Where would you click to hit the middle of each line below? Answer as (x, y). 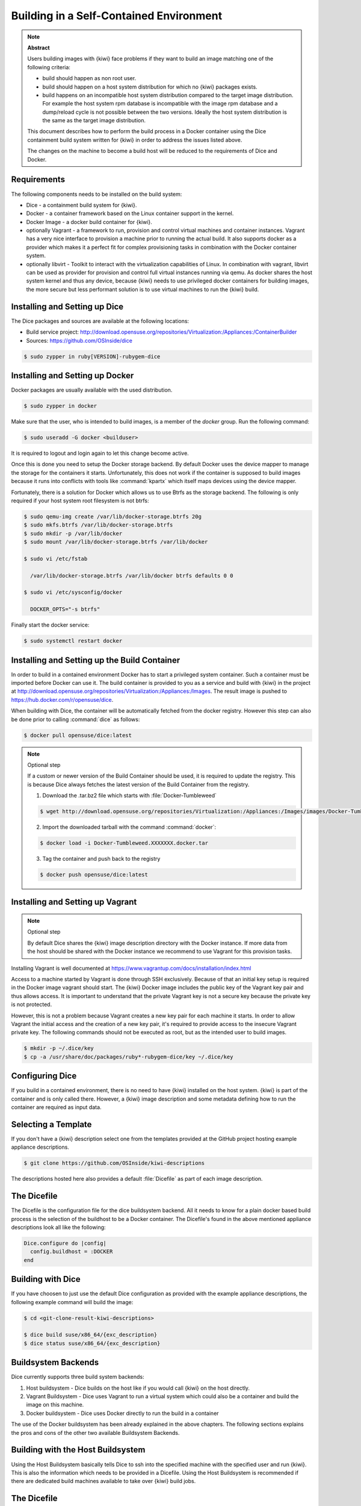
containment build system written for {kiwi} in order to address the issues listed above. (135, 140)
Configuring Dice (44, 1076)
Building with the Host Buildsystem (78, 1450)
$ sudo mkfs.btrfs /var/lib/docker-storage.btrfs (98, 525)
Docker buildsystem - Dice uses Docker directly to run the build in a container (122, 1413)
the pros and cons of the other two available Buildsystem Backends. (95, 1433)
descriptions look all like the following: (58, 1227)
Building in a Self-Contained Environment (117, 16)
